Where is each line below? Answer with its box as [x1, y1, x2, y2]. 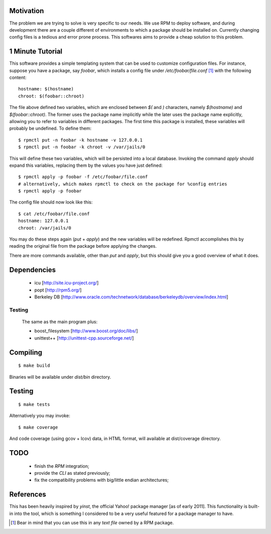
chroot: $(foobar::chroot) [18, 93, 85, 99]
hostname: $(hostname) [18, 86, 74, 92]
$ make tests [18, 401, 50, 407]
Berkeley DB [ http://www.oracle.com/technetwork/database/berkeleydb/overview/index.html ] [34, 294, 228, 300]
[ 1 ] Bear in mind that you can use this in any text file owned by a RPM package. [11, 519, 174, 525]
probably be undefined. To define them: [9, 126, 92, 132]
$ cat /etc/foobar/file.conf [18, 211, 90, 217]
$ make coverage [18, 424, 58, 430]
